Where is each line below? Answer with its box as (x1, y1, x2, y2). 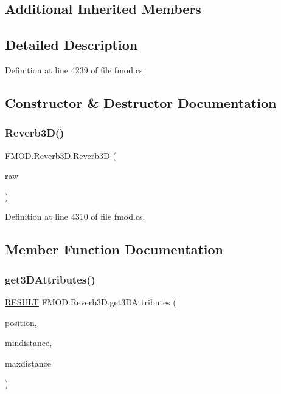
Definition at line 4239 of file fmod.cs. (5, 63, 145, 76)
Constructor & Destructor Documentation (5, 93, 277, 112)
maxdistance (5, 356, 51, 369)
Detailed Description (5, 35, 138, 54)
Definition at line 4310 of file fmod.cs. (5, 210, 145, 223)
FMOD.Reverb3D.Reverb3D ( (5, 149, 116, 161)
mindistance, (5, 336, 52, 349)
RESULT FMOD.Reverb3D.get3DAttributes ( (5, 295, 176, 308)
